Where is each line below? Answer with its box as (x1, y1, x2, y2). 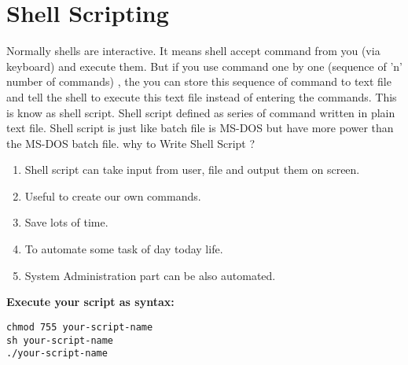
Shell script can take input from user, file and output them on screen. (24, 161, 360, 178)
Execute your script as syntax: (6, 293, 175, 310)
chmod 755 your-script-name (6, 321, 153, 333)
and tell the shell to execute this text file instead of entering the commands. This (6, 88, 397, 105)
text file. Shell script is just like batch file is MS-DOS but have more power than (6, 120, 394, 136)
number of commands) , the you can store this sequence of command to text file (6, 73, 391, 90)
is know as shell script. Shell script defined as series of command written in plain (6, 104, 395, 120)
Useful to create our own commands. (24, 187, 201, 204)
